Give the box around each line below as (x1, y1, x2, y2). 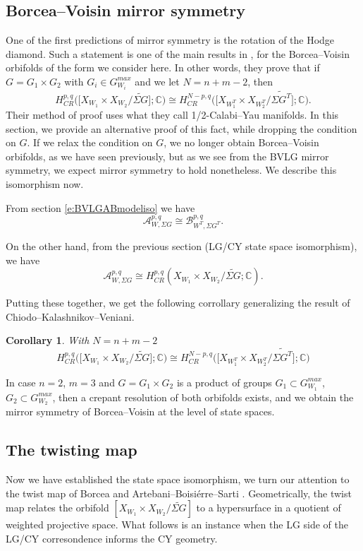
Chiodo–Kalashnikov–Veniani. (6, 309, 135, 324)
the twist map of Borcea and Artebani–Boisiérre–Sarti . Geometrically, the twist (6, 485, 352, 500)
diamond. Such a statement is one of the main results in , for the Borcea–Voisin (6, 46, 350, 61)
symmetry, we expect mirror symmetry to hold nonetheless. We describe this (6, 162, 337, 177)
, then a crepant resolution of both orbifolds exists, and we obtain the (52, 389, 354, 404)
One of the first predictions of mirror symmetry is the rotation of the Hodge (6, 32, 335, 47)
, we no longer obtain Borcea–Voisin (164, 135, 319, 150)
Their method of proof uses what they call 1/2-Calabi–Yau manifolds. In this (6, 107, 339, 122)
